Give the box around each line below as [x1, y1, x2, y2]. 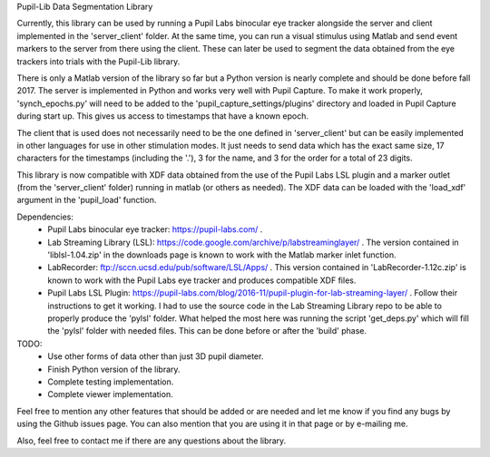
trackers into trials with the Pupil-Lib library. [16, 55, 181, 67]
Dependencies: [16, 211, 74, 222]
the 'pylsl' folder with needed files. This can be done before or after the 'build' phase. [47, 326, 367, 336]
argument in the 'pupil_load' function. [16, 195, 157, 206]
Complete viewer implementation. [47, 389, 173, 400]
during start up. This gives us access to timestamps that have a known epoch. [16, 111, 309, 122]
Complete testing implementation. [47, 376, 174, 387]
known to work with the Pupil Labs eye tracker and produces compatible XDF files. [47, 275, 357, 286]
